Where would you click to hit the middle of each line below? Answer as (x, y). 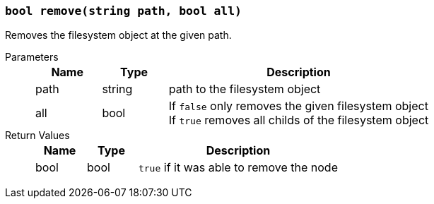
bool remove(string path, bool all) (123, 11)
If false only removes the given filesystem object (298, 106)
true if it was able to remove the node (238, 168)
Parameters (32, 57)
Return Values (37, 136)
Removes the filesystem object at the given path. (118, 35)
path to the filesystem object (245, 89)
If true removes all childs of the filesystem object (299, 120)
